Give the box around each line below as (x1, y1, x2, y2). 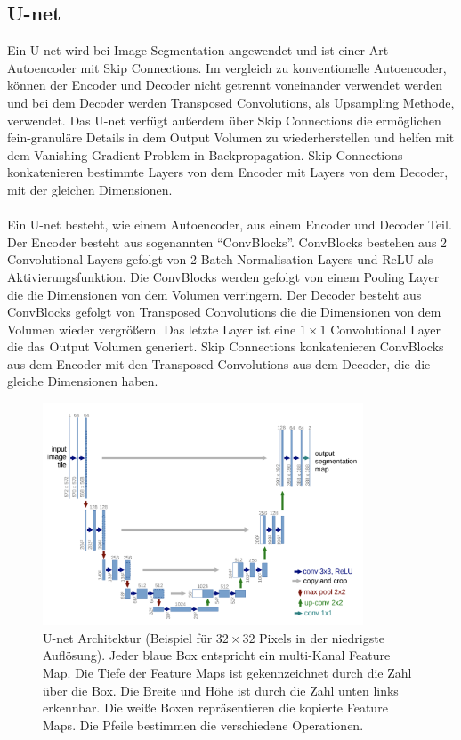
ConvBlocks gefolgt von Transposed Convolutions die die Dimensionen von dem (7, 302, 441, 321)
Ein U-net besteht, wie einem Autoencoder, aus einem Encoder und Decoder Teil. (7, 215, 452, 234)
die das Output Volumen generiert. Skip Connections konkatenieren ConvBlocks (7, 337, 444, 356)
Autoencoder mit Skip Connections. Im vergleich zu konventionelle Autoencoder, (7, 58, 447, 76)
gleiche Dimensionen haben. (7, 372, 158, 390)
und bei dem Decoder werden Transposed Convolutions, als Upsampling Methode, (7, 92, 455, 111)
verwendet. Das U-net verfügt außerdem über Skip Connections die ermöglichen (7, 110, 441, 129)
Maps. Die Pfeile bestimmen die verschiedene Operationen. (43, 715, 364, 734)
